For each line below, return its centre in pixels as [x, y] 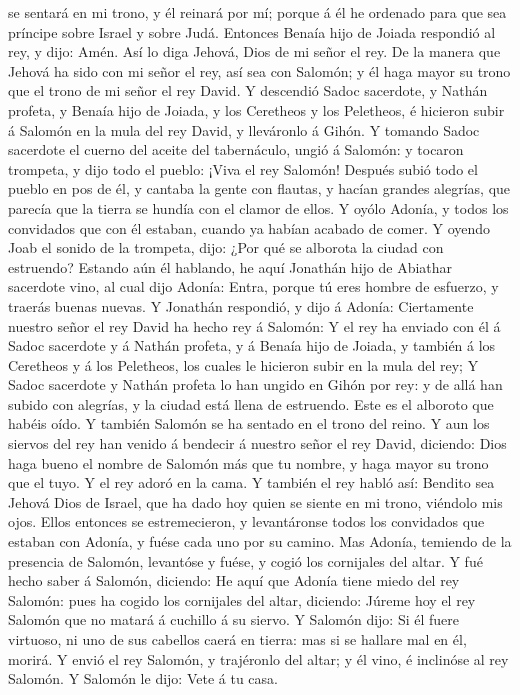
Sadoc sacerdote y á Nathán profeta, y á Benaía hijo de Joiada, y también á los [252, 345]
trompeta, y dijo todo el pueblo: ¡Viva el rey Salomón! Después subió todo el [243, 168]
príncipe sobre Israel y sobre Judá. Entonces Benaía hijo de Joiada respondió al [252, 31]
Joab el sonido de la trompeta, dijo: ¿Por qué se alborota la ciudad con [226, 247]
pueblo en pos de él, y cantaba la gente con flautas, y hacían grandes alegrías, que [259, 188]
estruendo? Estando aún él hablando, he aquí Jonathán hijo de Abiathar [230, 266]
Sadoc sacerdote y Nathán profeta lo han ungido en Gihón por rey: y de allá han [255, 384]
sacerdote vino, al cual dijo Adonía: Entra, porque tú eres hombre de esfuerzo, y [253, 286]
